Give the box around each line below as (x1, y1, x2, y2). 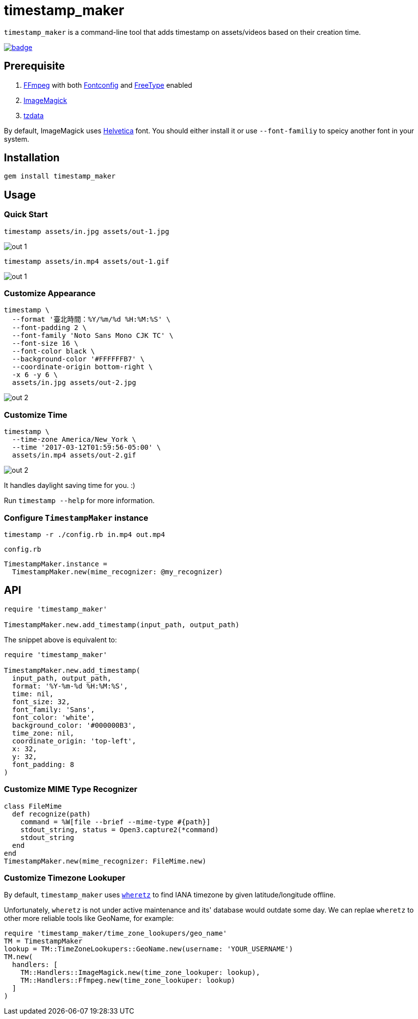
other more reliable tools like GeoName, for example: (4, 914, 174, 923)
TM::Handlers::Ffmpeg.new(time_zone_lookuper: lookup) (20, 976, 236, 985)
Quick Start (4, 209, 48, 220)
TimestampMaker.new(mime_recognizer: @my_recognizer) (12, 567, 223, 576)
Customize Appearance (4, 288, 96, 299)
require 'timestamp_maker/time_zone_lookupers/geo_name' (4, 929, 227, 938)
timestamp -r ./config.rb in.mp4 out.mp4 (4, 530, 165, 538)
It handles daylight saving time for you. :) (4, 481, 135, 490)
